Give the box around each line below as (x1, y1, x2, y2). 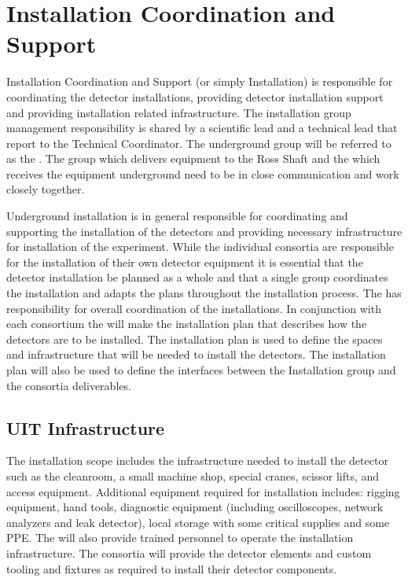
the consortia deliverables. (6, 377, 131, 393)
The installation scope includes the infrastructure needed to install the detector (6, 452, 388, 469)
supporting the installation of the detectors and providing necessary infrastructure (6, 223, 402, 239)
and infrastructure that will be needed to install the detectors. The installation (6, 346, 386, 363)
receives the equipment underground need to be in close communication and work (6, 165, 399, 182)
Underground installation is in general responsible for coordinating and (6, 208, 348, 224)
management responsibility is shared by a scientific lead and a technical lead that (6, 120, 398, 136)
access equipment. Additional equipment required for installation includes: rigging (6, 483, 400, 499)
